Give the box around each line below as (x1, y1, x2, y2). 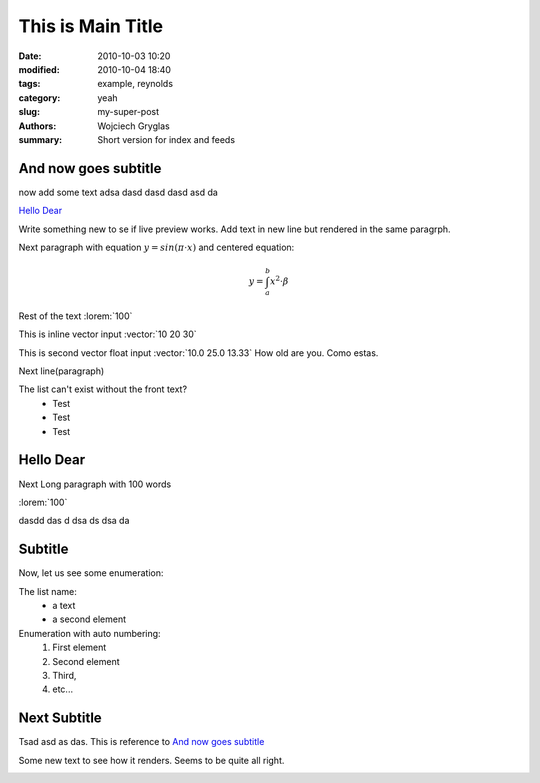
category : (18, 91, 61, 104)
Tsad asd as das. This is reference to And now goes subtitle (18, 736, 265, 748)
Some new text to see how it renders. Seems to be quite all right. (18, 754, 285, 766)
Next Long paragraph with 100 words (18, 478, 172, 490)
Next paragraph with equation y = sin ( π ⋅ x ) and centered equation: (18, 241, 295, 253)
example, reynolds (97, 78, 174, 90)
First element (52, 641, 107, 654)
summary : (18, 133, 63, 145)
